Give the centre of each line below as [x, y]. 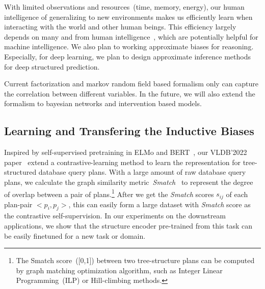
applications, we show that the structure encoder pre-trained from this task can [128, 226]
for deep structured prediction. [52, 66]
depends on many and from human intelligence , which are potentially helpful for [131, 36]
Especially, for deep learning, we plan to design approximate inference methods [127, 56]
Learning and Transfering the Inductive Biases [129, 131]
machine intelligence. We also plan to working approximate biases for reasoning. [129, 46]
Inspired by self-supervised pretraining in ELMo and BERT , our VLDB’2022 [126, 152]
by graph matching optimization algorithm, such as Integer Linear [119, 270]
